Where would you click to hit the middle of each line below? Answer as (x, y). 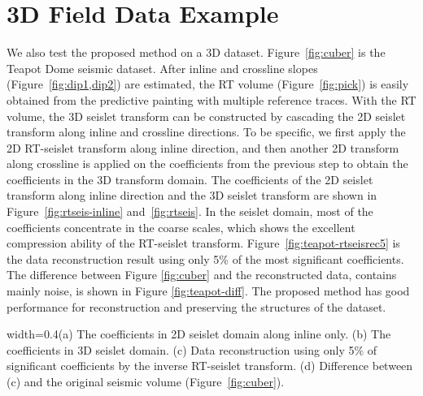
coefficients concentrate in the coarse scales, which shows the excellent (181, 227)
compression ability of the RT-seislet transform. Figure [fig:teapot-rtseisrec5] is (203, 243)
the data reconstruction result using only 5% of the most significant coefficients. (205, 258)
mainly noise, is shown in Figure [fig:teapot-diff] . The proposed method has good (208, 291)
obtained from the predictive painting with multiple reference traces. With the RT (211, 99)
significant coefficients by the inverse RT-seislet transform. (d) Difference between (210, 366)
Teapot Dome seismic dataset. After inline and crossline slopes (162, 68)
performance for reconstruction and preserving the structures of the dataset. (196, 306)
